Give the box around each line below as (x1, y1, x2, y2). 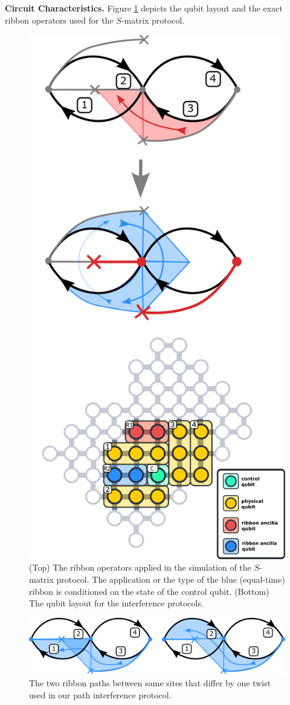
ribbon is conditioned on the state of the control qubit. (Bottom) (29, 585, 269, 597)
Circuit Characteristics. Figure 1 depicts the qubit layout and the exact (5, 2, 283, 14)
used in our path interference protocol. (29, 688, 172, 701)
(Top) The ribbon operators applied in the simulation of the (29, 561, 251, 574)
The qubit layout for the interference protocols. (29, 597, 204, 609)
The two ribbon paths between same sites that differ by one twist (29, 676, 271, 689)
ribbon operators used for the (5, 13, 114, 26)
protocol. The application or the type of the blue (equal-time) (56, 572, 285, 585)
